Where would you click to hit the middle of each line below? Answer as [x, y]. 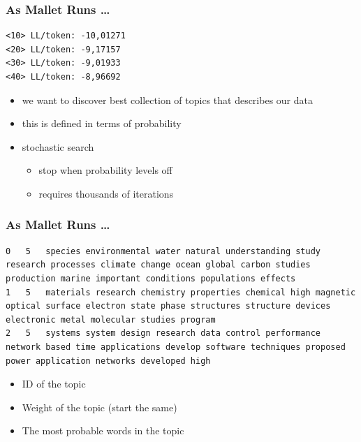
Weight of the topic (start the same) [100, 407]
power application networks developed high [108, 361]
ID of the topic [54, 384]
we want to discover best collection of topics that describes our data [167, 100]
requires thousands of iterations [106, 193]
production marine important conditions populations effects [151, 278]
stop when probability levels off [105, 170]
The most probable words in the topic [103, 430]
